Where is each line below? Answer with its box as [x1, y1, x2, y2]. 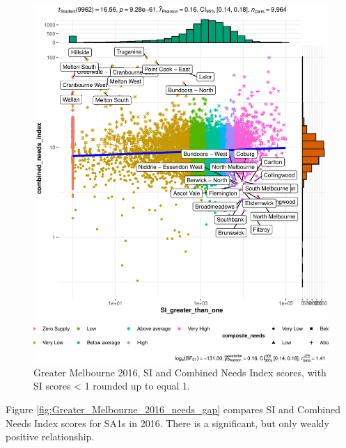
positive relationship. [6, 429, 95, 444]
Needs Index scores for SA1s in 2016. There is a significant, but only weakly [6, 415, 329, 430]
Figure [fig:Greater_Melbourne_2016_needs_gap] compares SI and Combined [6, 401, 340, 416]
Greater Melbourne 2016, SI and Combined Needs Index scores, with [33, 365, 327, 379]
